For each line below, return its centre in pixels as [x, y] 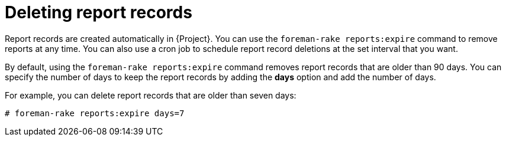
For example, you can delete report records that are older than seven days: [151, 95]
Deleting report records [99, 12]
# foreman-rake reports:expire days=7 [95, 113]
